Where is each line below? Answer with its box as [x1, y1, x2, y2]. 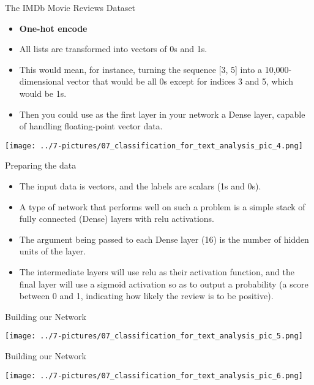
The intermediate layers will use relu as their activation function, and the [19, 265, 294, 278]
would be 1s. [19, 86, 67, 99]
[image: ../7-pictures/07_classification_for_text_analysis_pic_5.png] [5, 332, 303, 341]
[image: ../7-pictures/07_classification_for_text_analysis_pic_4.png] [5, 141, 303, 150]
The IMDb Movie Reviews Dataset [5, 1, 136, 13]
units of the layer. [19, 245, 86, 257]
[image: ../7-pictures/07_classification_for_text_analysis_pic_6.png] [5, 371, 303, 380]
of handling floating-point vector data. [19, 120, 163, 132]
